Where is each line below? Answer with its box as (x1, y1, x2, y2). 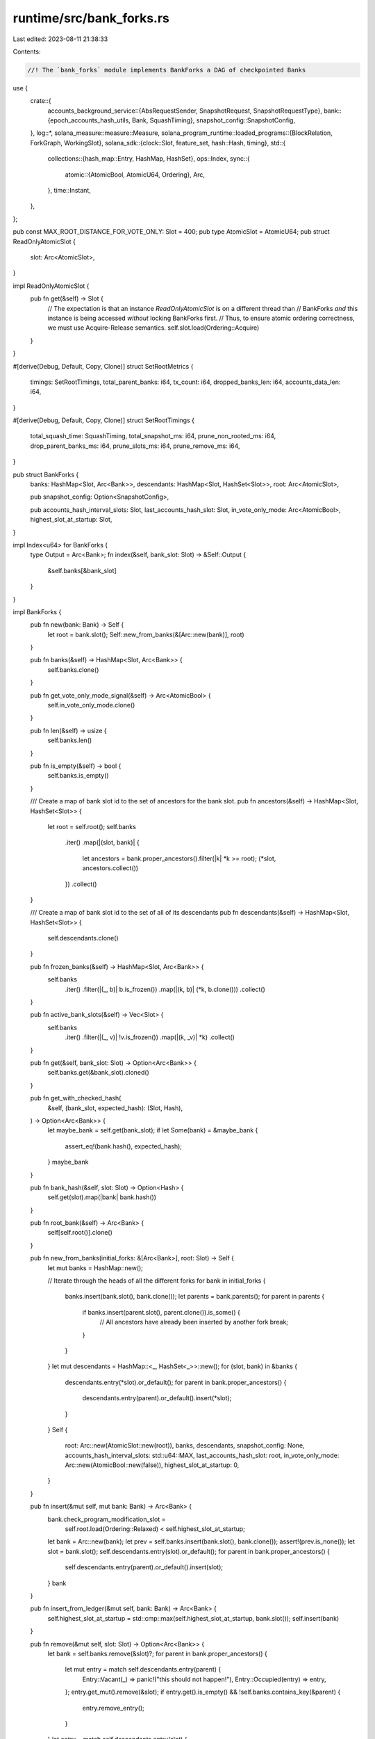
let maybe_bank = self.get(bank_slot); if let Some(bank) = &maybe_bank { (47, 1126, 258, 1135)
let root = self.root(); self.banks (47, 822, 137, 831)
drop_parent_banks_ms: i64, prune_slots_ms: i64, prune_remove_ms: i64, (30, 442, 240, 450)
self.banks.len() (47, 736, 92, 744)
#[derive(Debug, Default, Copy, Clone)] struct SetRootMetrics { (12, 362, 194, 370)
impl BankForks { (12, 607, 62, 616)
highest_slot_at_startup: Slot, (30, 515, 112, 524)
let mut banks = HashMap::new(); (47, 1263, 144, 1272)
